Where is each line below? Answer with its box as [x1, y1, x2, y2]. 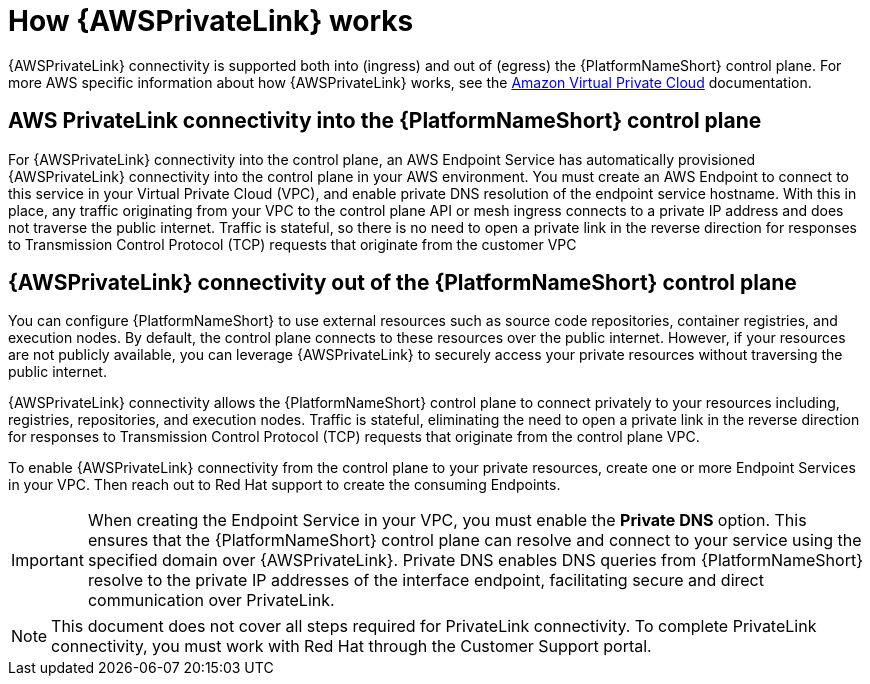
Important [11, 550, 84, 571]
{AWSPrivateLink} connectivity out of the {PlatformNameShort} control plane [8, 270, 797, 296]
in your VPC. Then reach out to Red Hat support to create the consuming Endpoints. [8, 476, 561, 494]
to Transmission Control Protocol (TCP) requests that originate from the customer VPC [8, 235, 577, 253]
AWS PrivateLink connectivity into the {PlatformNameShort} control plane [8, 108, 762, 134]
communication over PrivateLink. [87, 590, 335, 611]
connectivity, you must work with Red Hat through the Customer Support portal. [51, 636, 652, 657]
